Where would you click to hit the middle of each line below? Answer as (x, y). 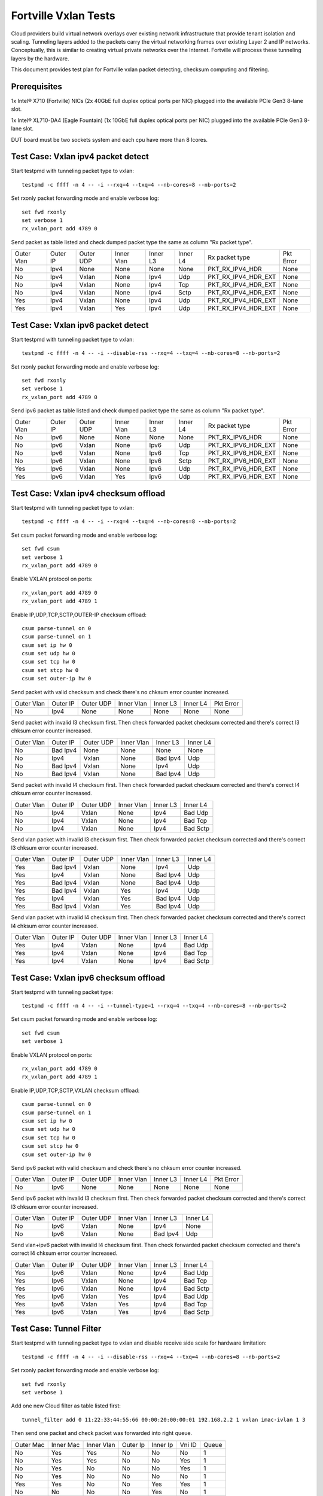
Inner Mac (65, 1445)
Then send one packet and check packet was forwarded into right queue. (102, 1433)
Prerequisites (36, 86)
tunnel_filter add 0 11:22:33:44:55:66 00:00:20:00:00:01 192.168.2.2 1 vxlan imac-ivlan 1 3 (164, 1419)
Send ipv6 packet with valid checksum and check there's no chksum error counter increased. (127, 1167)
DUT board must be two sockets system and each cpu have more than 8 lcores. (109, 139)
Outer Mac (30, 1445)
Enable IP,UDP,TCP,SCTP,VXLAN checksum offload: (75, 1090)
